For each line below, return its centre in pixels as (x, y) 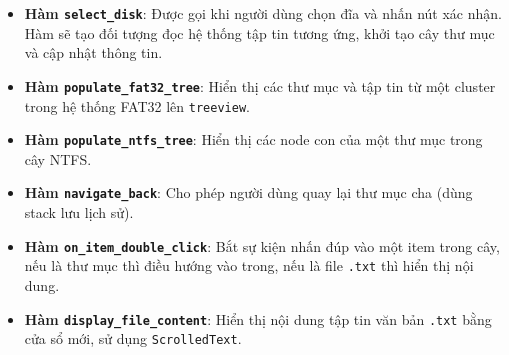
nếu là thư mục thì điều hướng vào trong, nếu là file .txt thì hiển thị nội (249, 265)
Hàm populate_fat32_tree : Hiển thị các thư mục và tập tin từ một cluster (260, 85)
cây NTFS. (58, 158)
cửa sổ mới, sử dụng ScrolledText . (133, 338)
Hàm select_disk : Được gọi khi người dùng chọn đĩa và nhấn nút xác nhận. (263, 13)
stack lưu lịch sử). (79, 212)
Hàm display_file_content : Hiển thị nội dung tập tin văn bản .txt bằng (258, 318)
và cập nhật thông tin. (93, 52)
